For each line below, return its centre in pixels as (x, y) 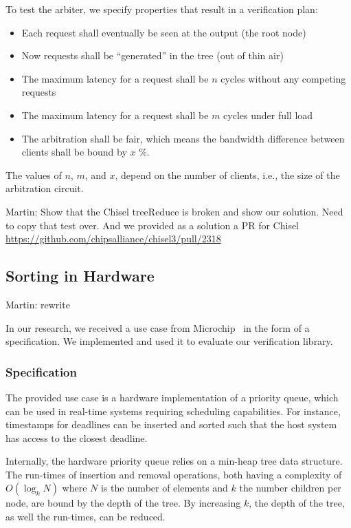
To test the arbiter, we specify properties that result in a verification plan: (162, 9)
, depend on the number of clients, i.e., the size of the (227, 175)
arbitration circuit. (45, 188)
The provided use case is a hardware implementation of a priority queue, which (172, 397)
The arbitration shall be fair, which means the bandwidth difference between (183, 138)
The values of (34, 175)
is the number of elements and (165, 488)
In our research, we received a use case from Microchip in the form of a (158, 327)
